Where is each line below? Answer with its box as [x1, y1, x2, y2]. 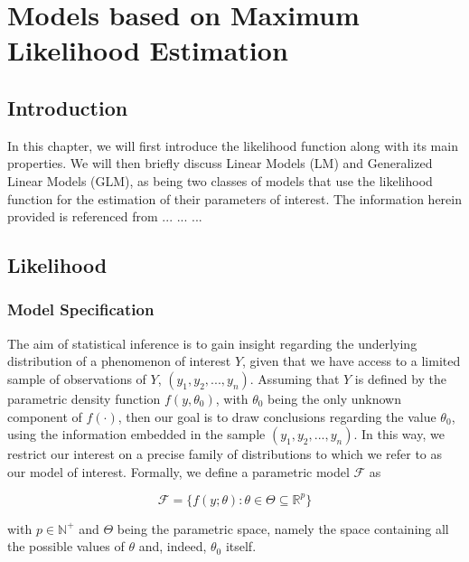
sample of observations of [7, 369, 146, 388]
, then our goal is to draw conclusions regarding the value [117, 407, 436, 426]
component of [7, 407, 82, 426]
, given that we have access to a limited [242, 351, 461, 370]
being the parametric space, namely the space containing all [117, 519, 449, 538]
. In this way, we [353, 425, 445, 444]
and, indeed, [138, 537, 207, 556]
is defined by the [354, 369, 447, 388]
